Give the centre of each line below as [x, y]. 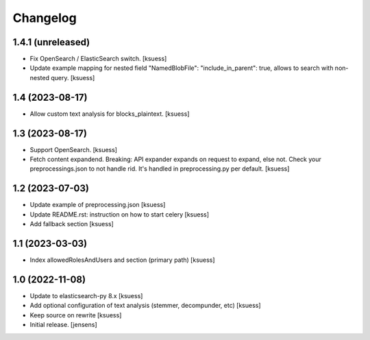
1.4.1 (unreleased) [51, 42]
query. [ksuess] [73, 77]
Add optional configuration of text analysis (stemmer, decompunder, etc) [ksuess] [145, 306]
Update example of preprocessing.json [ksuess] [98, 205]
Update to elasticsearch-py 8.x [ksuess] [86, 295]
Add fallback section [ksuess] [72, 224]
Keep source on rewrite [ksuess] [76, 315]
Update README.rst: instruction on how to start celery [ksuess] [119, 214]
